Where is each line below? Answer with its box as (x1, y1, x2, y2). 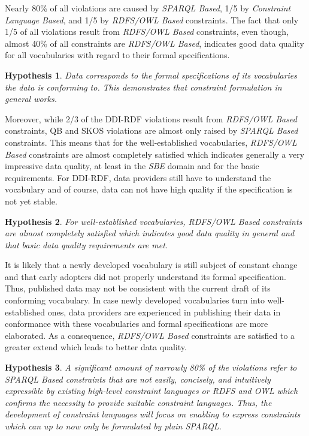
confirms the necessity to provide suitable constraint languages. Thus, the (5, 396, 272, 408)
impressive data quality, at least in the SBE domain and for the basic (5, 160, 259, 172)
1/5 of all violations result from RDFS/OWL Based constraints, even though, (5, 25, 289, 38)
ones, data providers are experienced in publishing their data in (47, 305, 281, 318)
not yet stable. (5, 194, 57, 207)
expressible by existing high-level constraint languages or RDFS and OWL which (5, 384, 298, 397)
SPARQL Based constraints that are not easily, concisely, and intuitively (5, 372, 271, 385)
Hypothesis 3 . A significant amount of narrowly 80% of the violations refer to (5, 361, 297, 374)
